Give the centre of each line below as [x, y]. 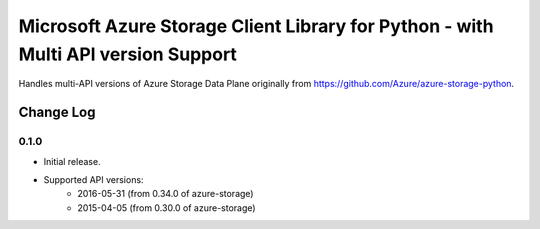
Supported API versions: [93, 179]
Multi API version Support [127, 54]
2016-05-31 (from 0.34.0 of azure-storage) [165, 194]
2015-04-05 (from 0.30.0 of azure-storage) [166, 207]
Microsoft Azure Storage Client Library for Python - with [256, 26]
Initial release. [72, 161]
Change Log [57, 112]
